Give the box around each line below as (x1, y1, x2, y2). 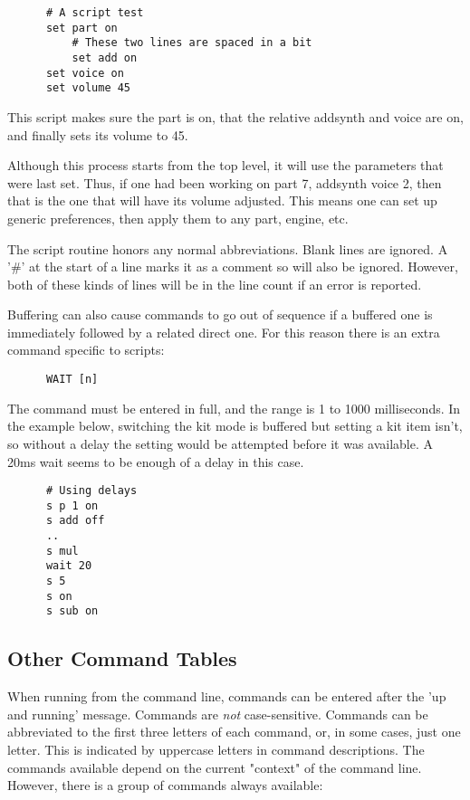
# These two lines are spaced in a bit (72, 36, 312, 50)
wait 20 (45, 559, 92, 573)
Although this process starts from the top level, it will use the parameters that (7, 156, 444, 175)
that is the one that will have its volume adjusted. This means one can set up (7, 191, 437, 210)
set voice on (45, 66, 124, 80)
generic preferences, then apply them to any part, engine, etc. (7, 208, 349, 227)
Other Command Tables (7, 644, 237, 672)
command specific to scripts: (7, 340, 165, 359)
